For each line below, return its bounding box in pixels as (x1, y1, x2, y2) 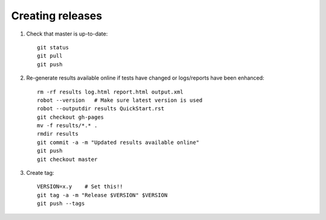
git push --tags (37, 200, 85, 207)
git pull (37, 52, 63, 60)
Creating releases (11, 9, 103, 22)
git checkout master (37, 156, 98, 163)
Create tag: (26, 169, 54, 177)
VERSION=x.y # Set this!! (37, 183, 123, 190)
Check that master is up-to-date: (26, 30, 108, 37)
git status (37, 44, 69, 51)
